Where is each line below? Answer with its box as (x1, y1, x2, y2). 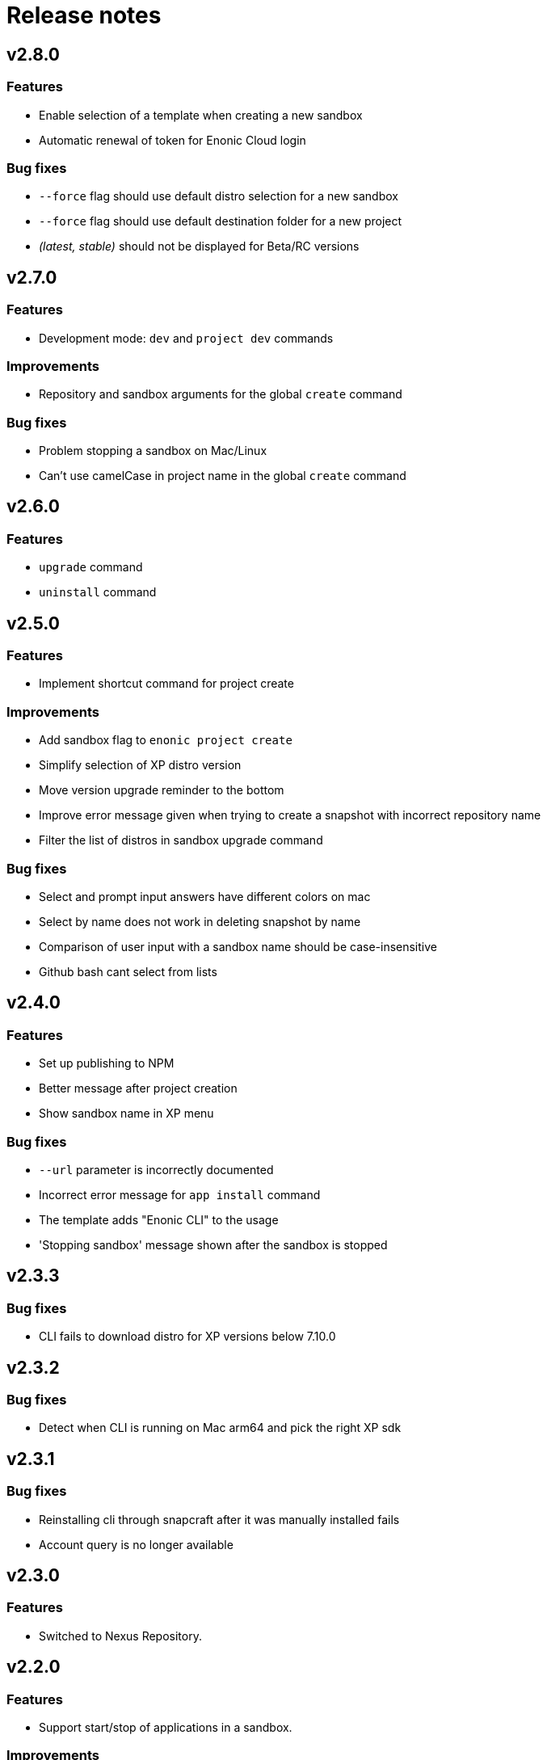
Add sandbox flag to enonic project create (39, 733, 292, 747)
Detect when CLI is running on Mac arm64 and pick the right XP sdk (39, 1421, 402, 1435)
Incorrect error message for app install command (39, 1187, 321, 1202)
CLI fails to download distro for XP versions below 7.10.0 (39, 1329, 336, 1344)
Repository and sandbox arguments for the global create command (39, 387, 402, 402)
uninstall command (39, 585, 157, 600)
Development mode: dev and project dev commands (39, 331, 334, 345)
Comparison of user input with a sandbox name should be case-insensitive (39, 939, 437, 954)
